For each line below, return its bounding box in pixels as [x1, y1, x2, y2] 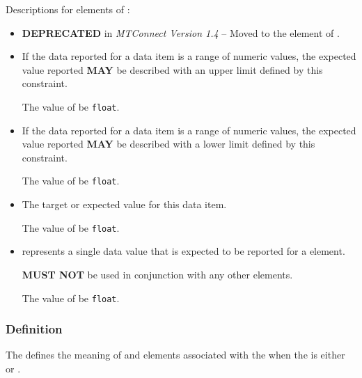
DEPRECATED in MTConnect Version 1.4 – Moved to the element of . [22, 25, 340, 40]
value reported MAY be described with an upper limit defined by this [22, 62, 323, 77]
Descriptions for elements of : [6, 2, 130, 16]
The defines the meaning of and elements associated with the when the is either [6, 347, 345, 362]
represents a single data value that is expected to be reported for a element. [22, 244, 345, 258]
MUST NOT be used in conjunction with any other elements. [22, 267, 293, 281]
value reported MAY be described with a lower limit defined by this [22, 136, 315, 151]
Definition [6, 320, 63, 338]
